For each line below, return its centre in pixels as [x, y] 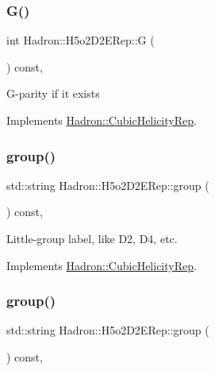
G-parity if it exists [53, 93]
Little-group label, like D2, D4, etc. [92, 238]
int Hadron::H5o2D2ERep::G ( [81, 40]
